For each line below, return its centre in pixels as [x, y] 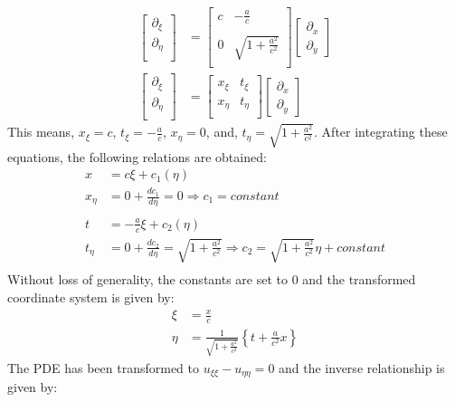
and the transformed [359, 279]
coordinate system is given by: [91, 297]
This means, [41, 132]
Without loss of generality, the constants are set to [148, 279]
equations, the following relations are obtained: [137, 156]
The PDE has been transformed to [103, 367]
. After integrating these [381, 132]
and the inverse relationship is [362, 367]
